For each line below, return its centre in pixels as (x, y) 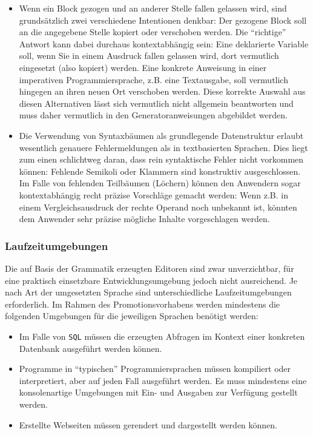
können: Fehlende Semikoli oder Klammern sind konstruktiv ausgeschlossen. (160, 171)
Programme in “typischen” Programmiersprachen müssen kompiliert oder (155, 369)
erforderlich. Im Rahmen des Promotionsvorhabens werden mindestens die (143, 304)
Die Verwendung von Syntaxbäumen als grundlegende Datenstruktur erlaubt (161, 135)
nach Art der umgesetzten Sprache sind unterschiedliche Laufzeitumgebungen (148, 292)
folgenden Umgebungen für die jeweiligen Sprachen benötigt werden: (132, 316)
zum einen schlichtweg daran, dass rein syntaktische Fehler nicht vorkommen (161, 159)
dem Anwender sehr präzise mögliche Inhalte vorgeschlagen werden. (144, 219)
